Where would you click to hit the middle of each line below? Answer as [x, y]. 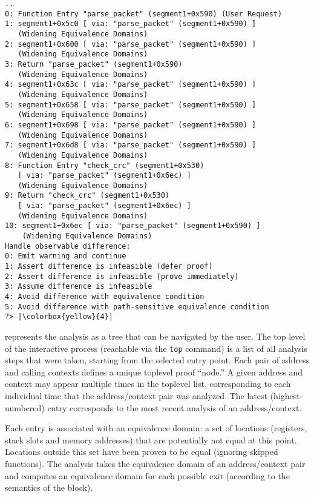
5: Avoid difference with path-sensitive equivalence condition [137, 307]
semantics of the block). [49, 487]
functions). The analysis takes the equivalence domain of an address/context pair [155, 463]
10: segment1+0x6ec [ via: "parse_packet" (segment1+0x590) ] [133, 226]
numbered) [25, 407]
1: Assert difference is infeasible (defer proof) [109, 267]
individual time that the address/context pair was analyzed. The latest [136, 396]
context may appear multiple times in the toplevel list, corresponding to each [148, 384]
